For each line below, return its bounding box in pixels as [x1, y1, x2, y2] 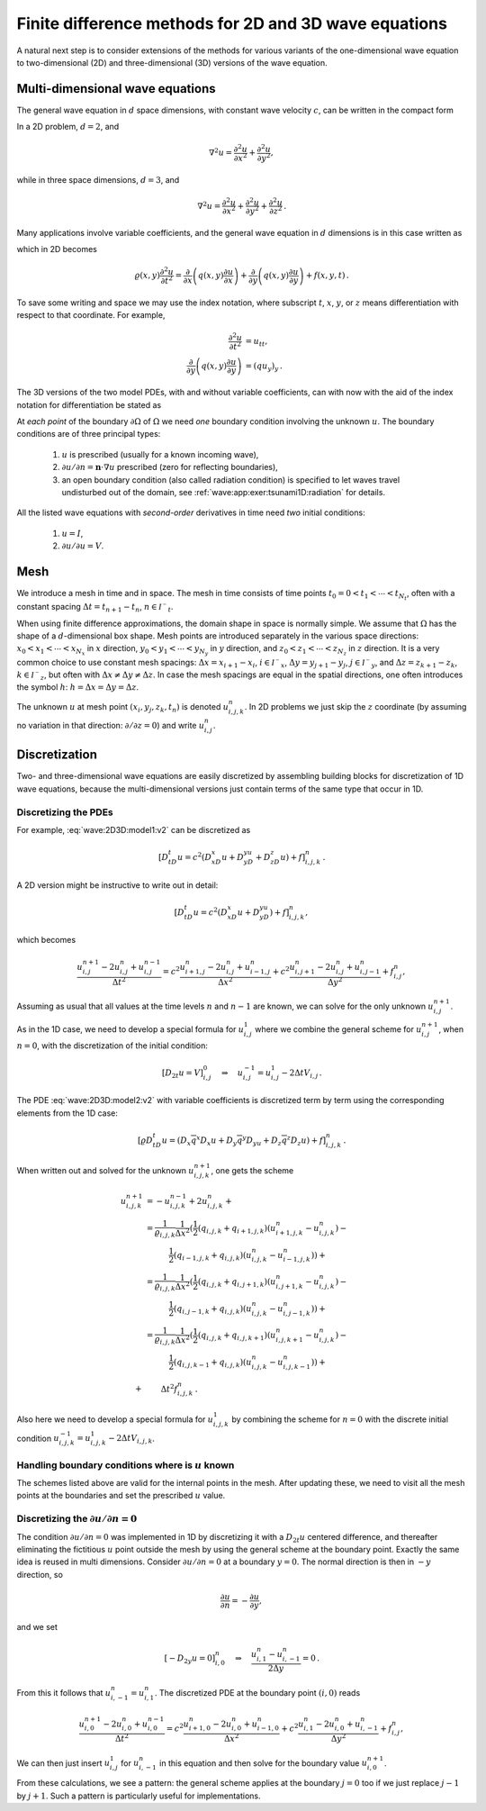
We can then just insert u [16, 1757, 111, 1769]
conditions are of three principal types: [16, 429, 161, 439]
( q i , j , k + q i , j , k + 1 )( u [197, 1330, 276, 1343]
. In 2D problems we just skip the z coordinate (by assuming [244, 701, 467, 711]
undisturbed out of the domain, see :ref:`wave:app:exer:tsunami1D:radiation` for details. [61, 486, 386, 497]
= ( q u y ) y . [245, 360, 283, 373]
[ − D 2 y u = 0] [164, 1653, 216, 1665]
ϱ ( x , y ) [134, 270, 161, 281]
